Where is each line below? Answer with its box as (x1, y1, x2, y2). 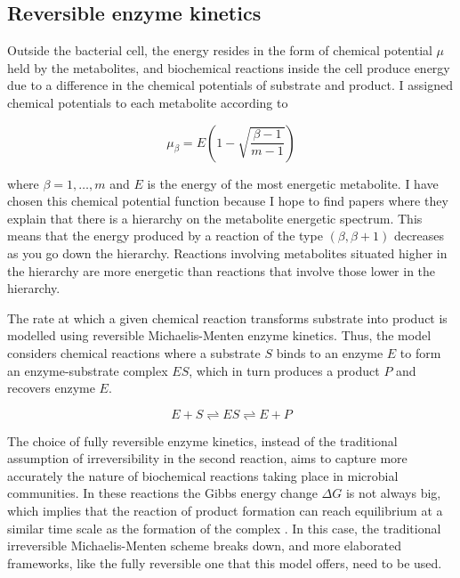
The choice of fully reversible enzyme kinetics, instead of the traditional (7, 431, 398, 450)
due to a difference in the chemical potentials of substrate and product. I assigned (7, 76, 453, 94)
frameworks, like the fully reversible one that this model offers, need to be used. (7, 553, 442, 572)
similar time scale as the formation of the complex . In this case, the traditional (7, 518, 441, 537)
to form (399, 343, 441, 362)
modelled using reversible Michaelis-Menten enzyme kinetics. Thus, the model (7, 326, 432, 345)
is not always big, (345, 484, 441, 502)
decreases (393, 226, 445, 245)
